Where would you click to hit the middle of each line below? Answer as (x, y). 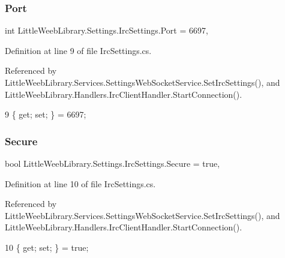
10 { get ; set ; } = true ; (47, 247)
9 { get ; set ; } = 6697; (46, 114)
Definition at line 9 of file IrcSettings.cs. (78, 50)
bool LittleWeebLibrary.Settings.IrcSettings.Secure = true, (112, 163)
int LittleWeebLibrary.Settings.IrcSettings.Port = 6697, (106, 30)
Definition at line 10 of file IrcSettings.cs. (80, 183)
